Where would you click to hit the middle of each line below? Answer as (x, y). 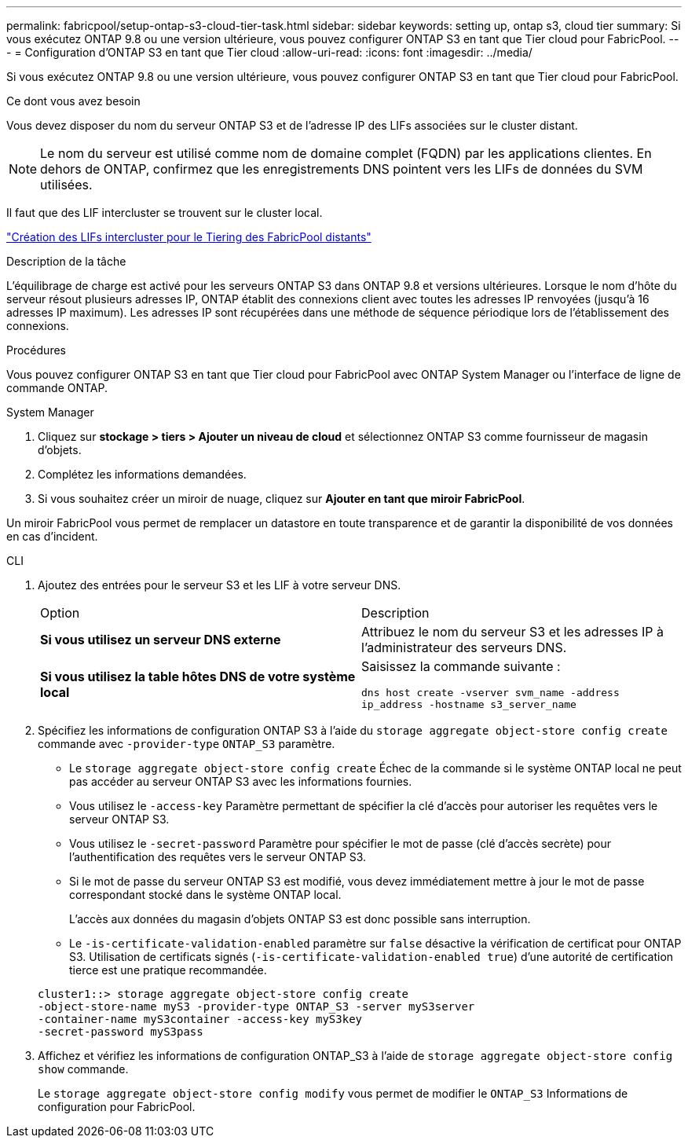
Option (60, 613)
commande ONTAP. (57, 388)
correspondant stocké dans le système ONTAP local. (205, 895)
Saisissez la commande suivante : (461, 666)
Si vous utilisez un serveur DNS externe (161, 640)
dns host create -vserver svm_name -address (490, 693)
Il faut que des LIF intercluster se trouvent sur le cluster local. (165, 213)
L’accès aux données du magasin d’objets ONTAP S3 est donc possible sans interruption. (300, 919)
